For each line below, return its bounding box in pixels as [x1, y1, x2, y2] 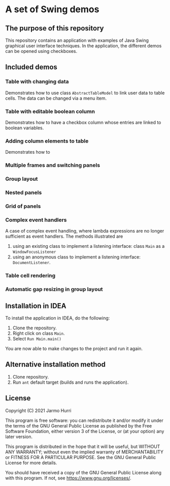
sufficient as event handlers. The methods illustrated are [5, 233, 123, 240]
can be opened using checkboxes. [5, 48, 78, 54]
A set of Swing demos [5, 4, 99, 15]
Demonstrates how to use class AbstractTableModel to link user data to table [5, 90, 165, 96]
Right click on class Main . [12, 330, 65, 336]
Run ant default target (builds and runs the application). [12, 379, 129, 385]
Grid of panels [5, 203, 41, 210]
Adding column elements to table [5, 137, 89, 145]
